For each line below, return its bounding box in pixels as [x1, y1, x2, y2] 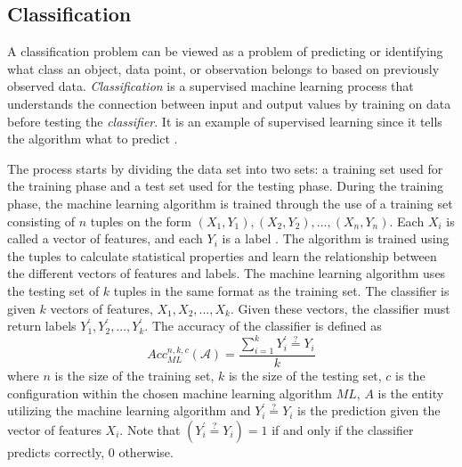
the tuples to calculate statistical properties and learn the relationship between [7, 246, 437, 265]
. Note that [119, 420, 181, 438]
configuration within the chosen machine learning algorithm [7, 383, 333, 402]
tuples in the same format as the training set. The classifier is [113, 281, 450, 299]
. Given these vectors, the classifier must [230, 299, 450, 317]
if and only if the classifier [272, 420, 414, 438]
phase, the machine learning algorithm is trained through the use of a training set [7, 193, 453, 212]
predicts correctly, [7, 442, 105, 461]
